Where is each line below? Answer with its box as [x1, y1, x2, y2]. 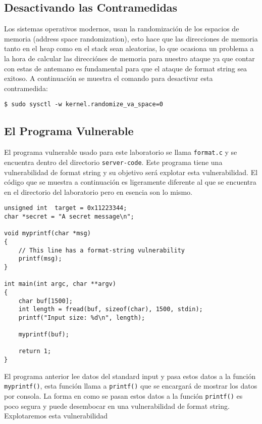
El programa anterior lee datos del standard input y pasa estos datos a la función [4, 370, 256, 381]
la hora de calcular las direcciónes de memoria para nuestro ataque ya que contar [4, 53, 255, 63]
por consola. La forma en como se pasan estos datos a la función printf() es [4, 391, 243, 401]
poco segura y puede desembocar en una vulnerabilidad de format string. [4, 400, 230, 411]
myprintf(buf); [18, 331, 69, 338]
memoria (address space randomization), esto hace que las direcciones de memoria [4, 33, 258, 44]
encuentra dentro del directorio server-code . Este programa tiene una [4, 156, 223, 167]
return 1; [18, 348, 51, 355]
